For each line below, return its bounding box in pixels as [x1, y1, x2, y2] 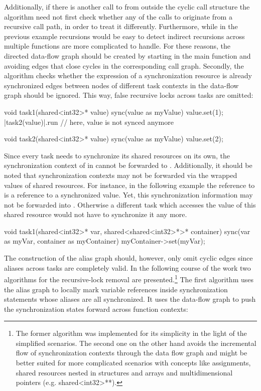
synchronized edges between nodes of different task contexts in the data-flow [4, 80, 239, 90]
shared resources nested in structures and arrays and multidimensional [16, 367, 233, 377]
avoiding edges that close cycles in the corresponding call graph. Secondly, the [4, 60, 244, 71]
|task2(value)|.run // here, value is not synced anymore [4, 116, 174, 127]
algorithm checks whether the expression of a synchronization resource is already [4, 70, 252, 81]
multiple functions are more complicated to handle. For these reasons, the [4, 41, 230, 51]
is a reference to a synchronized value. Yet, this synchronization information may [4, 189, 253, 200]
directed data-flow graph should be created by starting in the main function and [4, 50, 251, 61]
